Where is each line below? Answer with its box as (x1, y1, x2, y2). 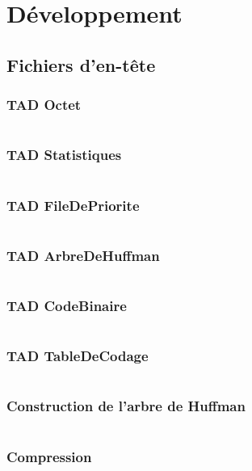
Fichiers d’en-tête (6, 52, 156, 77)
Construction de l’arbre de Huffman (6, 396, 246, 416)
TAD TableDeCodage (6, 346, 149, 366)
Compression (6, 446, 92, 466)
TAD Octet (6, 95, 82, 115)
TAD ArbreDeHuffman (6, 245, 160, 265)
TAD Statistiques (6, 145, 122, 165)
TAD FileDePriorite (6, 195, 140, 215)
